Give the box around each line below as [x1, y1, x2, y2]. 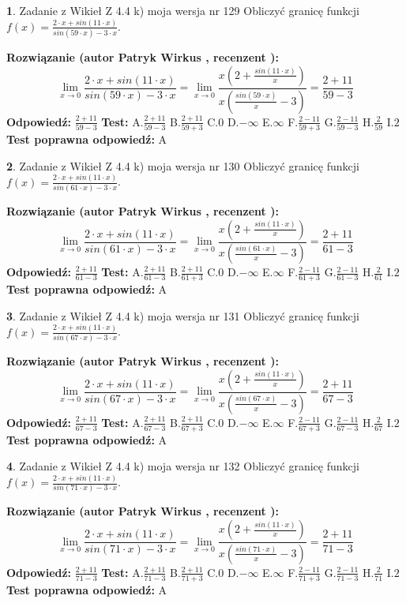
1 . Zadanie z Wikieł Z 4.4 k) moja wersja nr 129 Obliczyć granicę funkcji [6, 2, 359, 18]
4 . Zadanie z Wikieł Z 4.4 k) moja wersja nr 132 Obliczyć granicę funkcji [6, 458, 359, 474]
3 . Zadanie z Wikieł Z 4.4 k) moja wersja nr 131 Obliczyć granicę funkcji [6, 307, 359, 324]
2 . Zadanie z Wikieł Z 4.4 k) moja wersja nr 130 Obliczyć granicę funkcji [6, 157, 359, 174]
